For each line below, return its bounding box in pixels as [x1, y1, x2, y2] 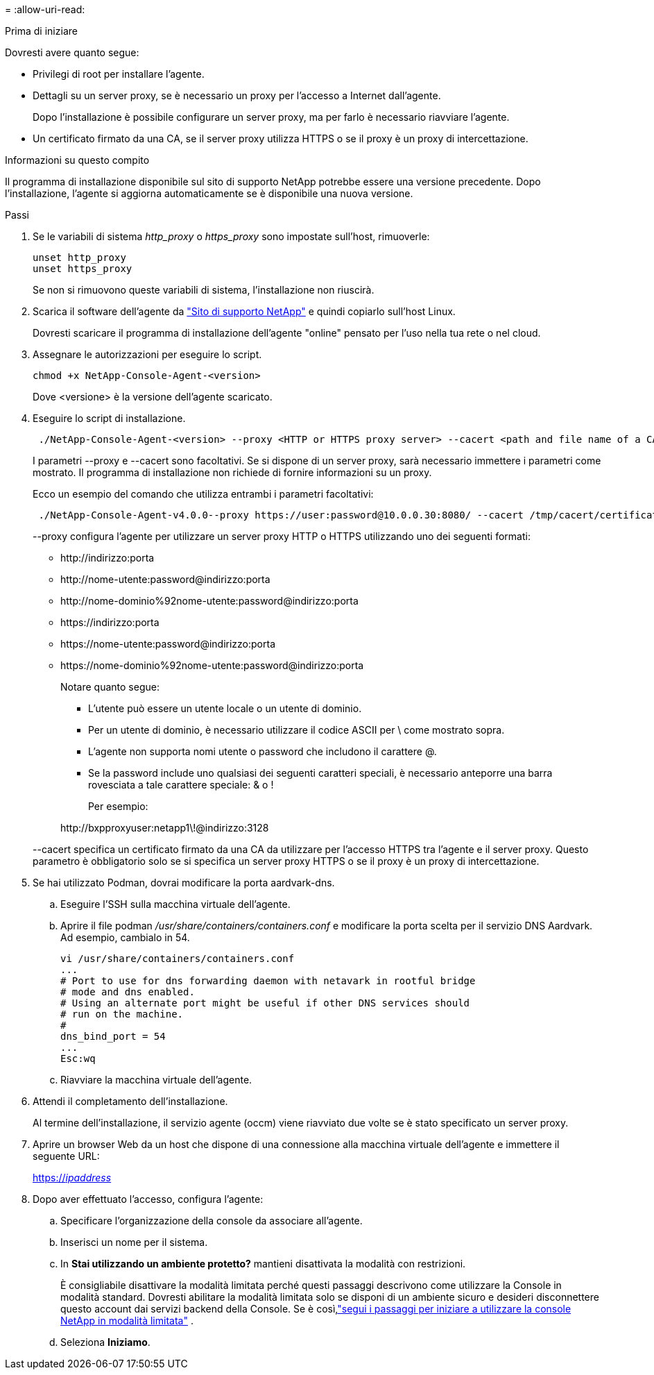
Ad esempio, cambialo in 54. [60, 931, 190, 943]
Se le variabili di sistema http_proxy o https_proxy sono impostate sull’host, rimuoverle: [33, 230, 430, 242]
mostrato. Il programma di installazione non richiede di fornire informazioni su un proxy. [33, 466, 432, 478]
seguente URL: [33, 1150, 100, 1162]
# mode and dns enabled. [60, 986, 195, 997]
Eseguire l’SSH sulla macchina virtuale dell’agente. [60, 898, 291, 910]
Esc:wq [60, 1053, 96, 1064]
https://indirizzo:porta [60, 616, 160, 628]
